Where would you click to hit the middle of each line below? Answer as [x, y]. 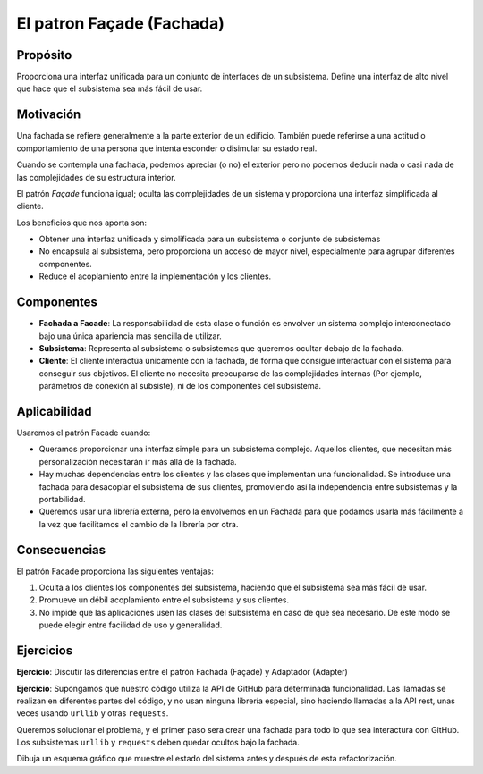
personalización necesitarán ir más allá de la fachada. [138, 461]
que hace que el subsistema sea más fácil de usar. [110, 88]
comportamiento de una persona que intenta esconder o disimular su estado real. [167, 148]
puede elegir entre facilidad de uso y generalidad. [131, 625]
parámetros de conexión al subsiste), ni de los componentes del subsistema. [180, 386]
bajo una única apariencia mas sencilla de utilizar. [131, 336]
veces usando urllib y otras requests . [93, 713]
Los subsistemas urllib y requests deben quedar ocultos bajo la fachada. [158, 743]
